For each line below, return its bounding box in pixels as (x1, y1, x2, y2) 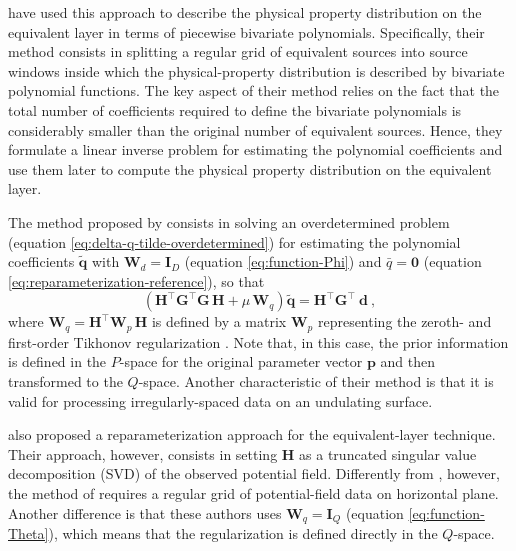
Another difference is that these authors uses (8, 502, 282, 523)
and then (380, 351, 436, 372)
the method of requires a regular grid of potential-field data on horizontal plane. (8, 482, 499, 503)
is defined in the (8, 351, 107, 372)
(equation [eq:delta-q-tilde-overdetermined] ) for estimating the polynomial (8, 231, 461, 252)
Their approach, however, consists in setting (8, 443, 278, 464)
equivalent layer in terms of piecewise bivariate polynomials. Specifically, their (8, 21, 485, 42)
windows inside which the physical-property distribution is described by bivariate (8, 60, 505, 81)
